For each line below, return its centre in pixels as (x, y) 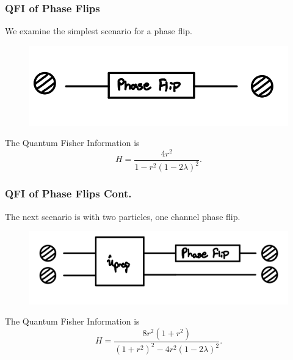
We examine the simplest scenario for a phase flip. (99, 31)
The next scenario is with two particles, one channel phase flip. (123, 216)
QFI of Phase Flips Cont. (68, 193)
